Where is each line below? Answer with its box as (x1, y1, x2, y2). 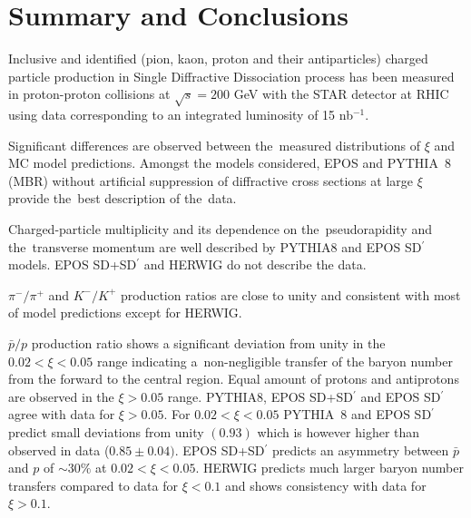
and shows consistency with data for (225, 475, 427, 494)
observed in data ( (8, 440, 110, 459)
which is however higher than (257, 422, 420, 441)
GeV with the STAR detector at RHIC (233, 84, 449, 103)
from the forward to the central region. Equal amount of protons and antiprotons (8, 369, 459, 388)
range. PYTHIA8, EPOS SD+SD (167, 386, 353, 406)
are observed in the (8, 386, 114, 406)
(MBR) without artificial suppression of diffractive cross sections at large (8, 171, 413, 190)
